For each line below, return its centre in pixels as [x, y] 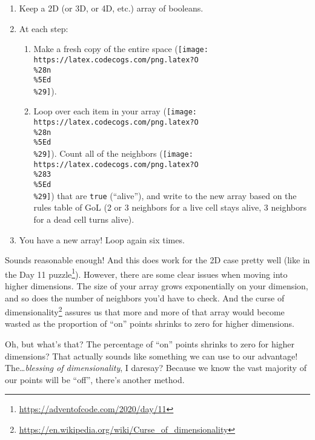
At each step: [44, 28]
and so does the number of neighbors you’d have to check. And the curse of [145, 297]
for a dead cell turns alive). [84, 219]
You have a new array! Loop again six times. [102, 239]
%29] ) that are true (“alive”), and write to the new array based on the [165, 195]
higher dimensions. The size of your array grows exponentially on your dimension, [157, 286]
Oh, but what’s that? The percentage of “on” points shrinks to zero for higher [150, 344]
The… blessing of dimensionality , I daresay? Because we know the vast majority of [156, 368]
